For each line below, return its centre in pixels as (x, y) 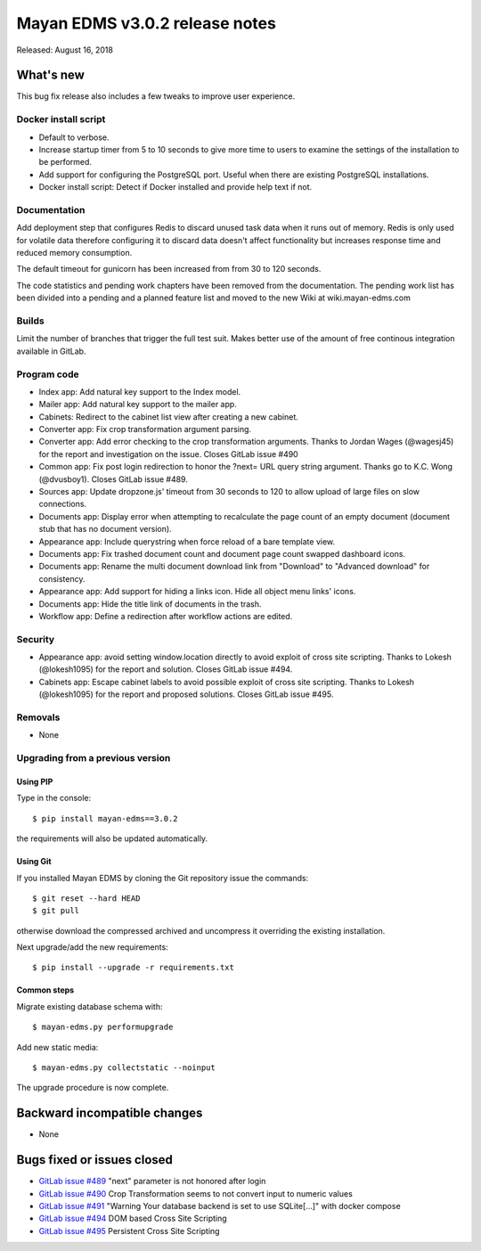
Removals (38, 717)
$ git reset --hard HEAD (86, 898)
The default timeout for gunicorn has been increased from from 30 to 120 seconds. (169, 269)
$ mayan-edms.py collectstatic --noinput (124, 1068)
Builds (30, 321)
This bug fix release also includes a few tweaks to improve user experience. (156, 96)
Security (36, 639)
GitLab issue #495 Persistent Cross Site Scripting (129, 1231)
